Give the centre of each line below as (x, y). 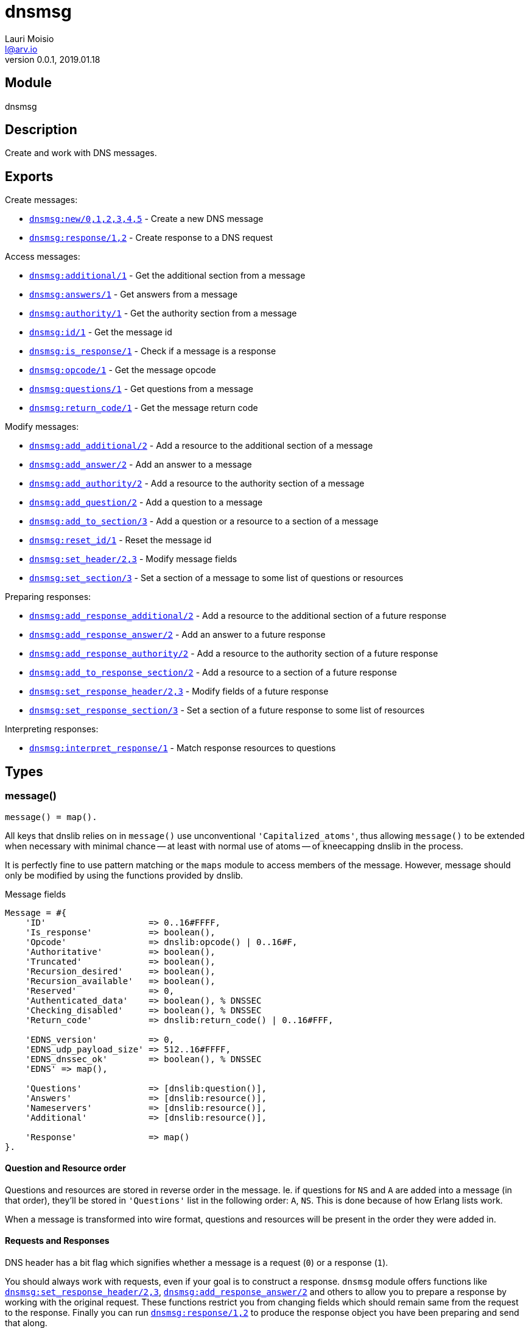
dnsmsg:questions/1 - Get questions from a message (141, 389)
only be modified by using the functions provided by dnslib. (124, 875)
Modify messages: (42, 427)
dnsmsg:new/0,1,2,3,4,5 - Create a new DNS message (146, 219)
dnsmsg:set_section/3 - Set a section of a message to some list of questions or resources (216, 578)
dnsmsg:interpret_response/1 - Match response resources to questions (183, 748)
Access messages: (43, 257)
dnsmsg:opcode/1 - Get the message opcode (123, 370)
